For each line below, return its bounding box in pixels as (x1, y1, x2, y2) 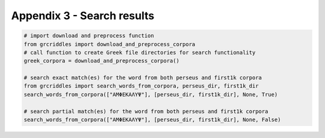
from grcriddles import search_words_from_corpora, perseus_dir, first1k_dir (23, 83, 259, 89)
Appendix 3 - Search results (11, 9, 155, 22)
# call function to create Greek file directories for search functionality (23, 49, 256, 56)
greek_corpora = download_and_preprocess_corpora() (23, 58, 180, 64)
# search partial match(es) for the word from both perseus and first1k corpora (23, 108, 268, 115)
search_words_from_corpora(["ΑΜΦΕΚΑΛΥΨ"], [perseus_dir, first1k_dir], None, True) (23, 91, 278, 98)
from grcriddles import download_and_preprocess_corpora (23, 41, 196, 47)
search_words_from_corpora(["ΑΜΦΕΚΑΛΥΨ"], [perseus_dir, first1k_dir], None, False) (23, 116, 281, 123)
